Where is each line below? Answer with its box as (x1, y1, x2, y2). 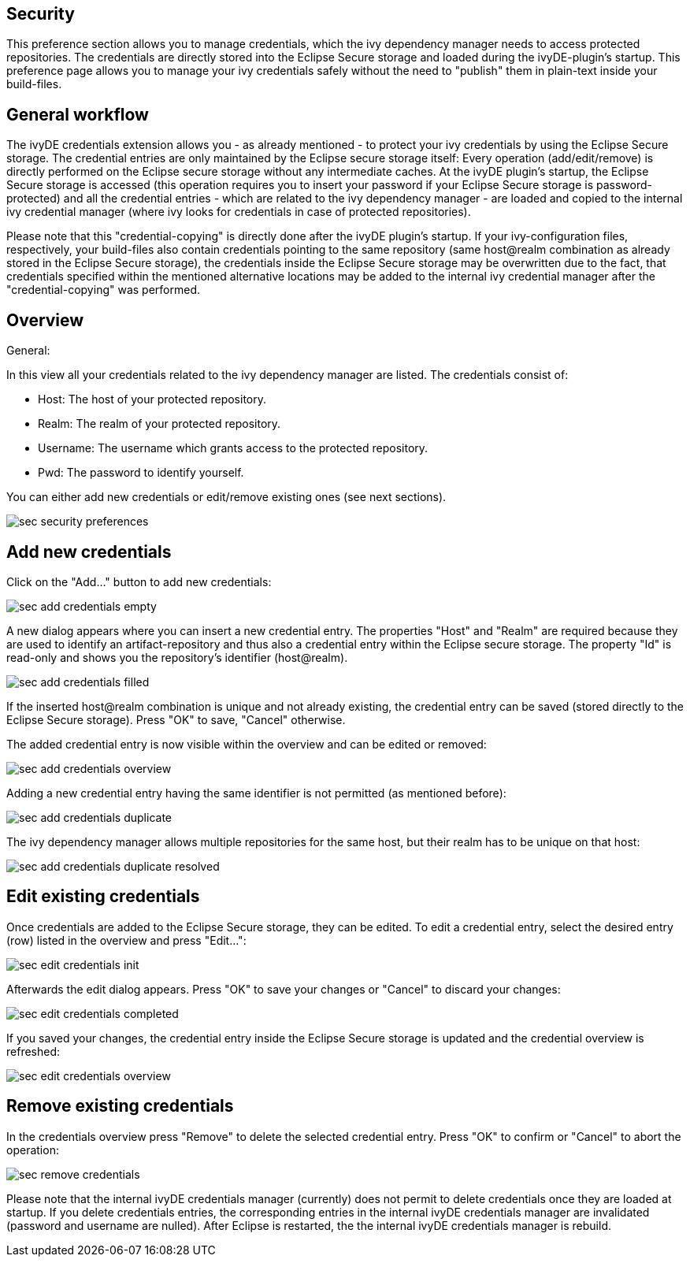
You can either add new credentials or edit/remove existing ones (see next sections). (6, 490, 447, 504)
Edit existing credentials (6, 886, 200, 907)
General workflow (6, 104, 149, 124)
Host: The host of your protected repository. (38, 392, 267, 407)
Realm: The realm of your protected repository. (38, 417, 281, 431)
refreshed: (6, 1044, 61, 1058)
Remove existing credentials (6, 1096, 234, 1116)
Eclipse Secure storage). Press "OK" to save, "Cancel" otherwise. (6, 712, 346, 726)
